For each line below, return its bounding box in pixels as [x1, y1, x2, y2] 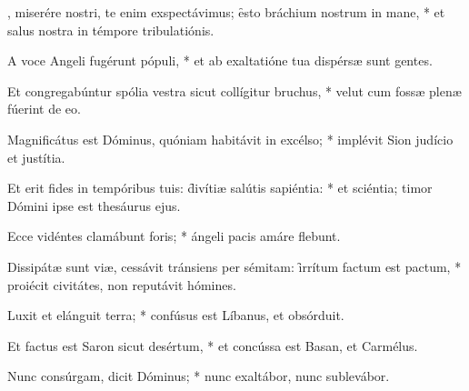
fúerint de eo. [7, 99, 81, 118]
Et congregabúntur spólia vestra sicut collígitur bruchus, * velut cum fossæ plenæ [7, 81, 462, 100]
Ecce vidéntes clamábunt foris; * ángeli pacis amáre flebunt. [7, 226, 341, 246]
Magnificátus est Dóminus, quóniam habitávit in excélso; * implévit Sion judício [7, 129, 454, 148]
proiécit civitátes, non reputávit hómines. [7, 275, 236, 294]
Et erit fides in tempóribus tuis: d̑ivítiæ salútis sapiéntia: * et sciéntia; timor [7, 178, 433, 197]
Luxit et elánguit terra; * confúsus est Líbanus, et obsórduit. [7, 306, 344, 325]
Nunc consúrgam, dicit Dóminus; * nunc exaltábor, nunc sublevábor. [7, 366, 390, 386]
